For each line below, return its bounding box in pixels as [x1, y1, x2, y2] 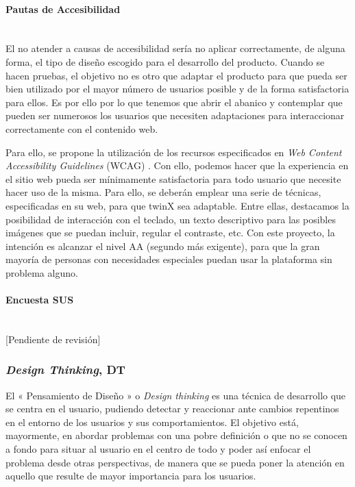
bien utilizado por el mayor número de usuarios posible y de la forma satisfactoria [5, 82, 350, 96]
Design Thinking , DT [5, 361, 125, 378]
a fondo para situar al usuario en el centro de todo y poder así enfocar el [5, 442, 311, 456]
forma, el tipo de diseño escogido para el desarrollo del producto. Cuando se [5, 54, 325, 68]
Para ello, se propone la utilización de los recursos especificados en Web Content [5, 145, 342, 159]
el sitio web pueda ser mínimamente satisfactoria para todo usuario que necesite [5, 171, 341, 186]
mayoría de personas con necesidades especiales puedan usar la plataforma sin [5, 252, 332, 266]
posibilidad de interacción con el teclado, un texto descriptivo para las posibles [5, 212, 336, 226]
